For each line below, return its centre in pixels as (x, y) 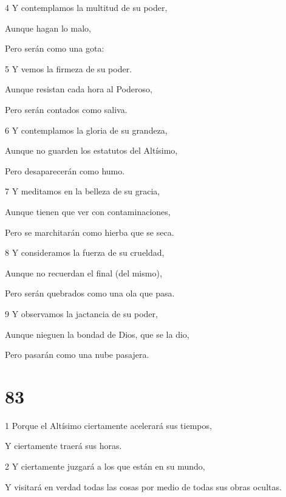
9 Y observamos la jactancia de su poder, (81, 313)
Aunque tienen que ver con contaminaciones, (88, 211)
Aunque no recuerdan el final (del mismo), (83, 272)
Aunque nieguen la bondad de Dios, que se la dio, (97, 334)
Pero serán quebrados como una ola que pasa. (90, 293)
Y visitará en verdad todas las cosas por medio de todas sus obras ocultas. (143, 486)
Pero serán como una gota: (55, 48)
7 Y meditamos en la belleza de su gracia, (83, 191)
